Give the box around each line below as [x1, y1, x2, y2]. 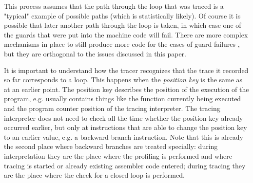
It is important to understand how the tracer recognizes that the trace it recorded [4, 65, 249, 75]
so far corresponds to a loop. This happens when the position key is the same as [4, 74, 243, 85]
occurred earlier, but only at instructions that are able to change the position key [4, 122, 247, 132]
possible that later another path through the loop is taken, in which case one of [4, 20, 241, 30]
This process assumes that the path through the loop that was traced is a [4, 1, 224, 11]
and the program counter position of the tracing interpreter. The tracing [4, 103, 220, 113]
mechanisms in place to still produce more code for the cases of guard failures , [4, 39, 240, 49]
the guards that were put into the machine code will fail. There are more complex [4, 29, 248, 39]
